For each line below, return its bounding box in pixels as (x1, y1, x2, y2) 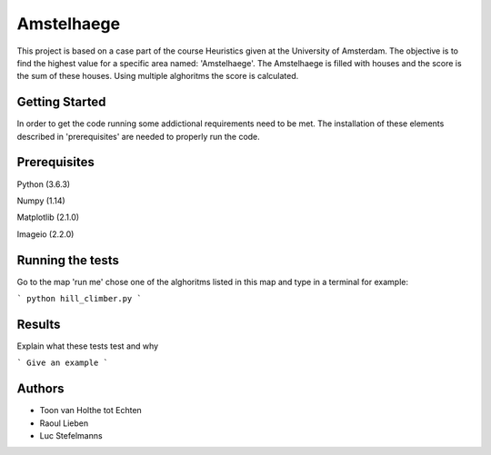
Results (16, 316, 61, 331)
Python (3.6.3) (16, 178, 71, 190)
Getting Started (16, 94, 106, 110)
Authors (16, 381, 65, 397)
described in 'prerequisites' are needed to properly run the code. (16, 131, 261, 142)
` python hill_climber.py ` (16, 293, 143, 303)
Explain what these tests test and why (16, 341, 159, 351)
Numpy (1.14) (16, 195, 65, 206)
